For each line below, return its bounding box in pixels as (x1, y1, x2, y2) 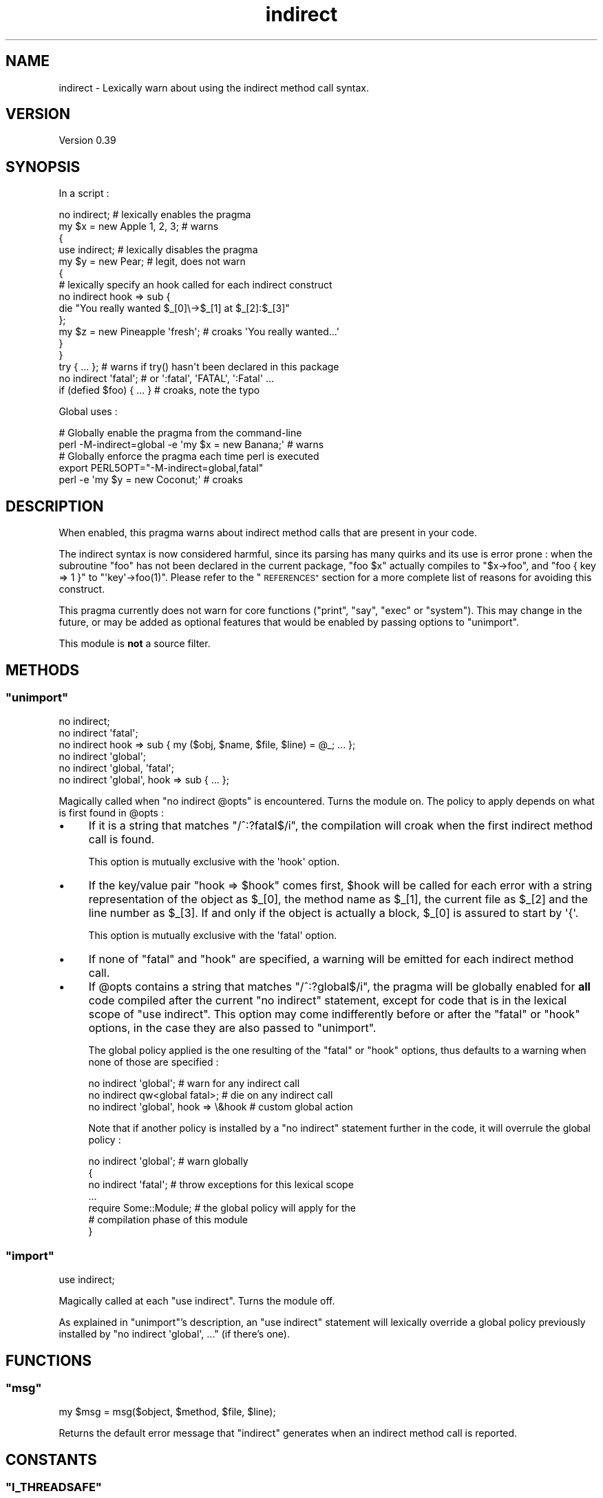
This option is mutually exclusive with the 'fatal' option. (88, 929, 337, 942)
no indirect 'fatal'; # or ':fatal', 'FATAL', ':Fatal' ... (59, 372, 274, 385)
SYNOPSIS (6, 158, 81, 176)
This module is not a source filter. (59, 637, 211, 650)
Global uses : (59, 405, 118, 418)
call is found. (88, 832, 155, 847)
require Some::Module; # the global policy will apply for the (88, 1202, 356, 1214)
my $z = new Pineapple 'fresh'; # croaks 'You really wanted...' (59, 326, 339, 338)
